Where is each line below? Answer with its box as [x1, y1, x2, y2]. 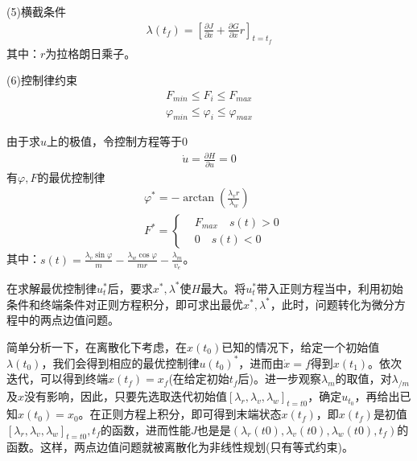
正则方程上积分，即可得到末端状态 [101, 405, 282, 422]
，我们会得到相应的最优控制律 [41, 354, 200, 371]
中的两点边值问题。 [17, 311, 119, 328]
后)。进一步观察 [237, 370, 321, 387]
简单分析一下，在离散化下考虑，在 [6, 338, 187, 355]
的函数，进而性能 [101, 421, 192, 438]
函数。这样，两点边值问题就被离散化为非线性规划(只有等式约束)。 [6, 438, 353, 455]
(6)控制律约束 [6, 72, 77, 88]
